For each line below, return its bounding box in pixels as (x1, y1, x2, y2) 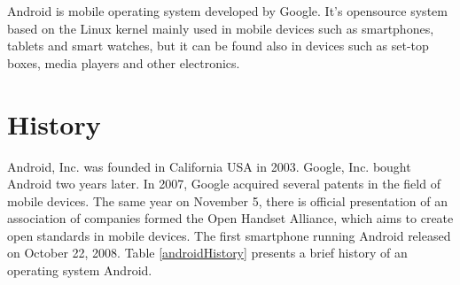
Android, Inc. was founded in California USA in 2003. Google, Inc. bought (7, 157, 411, 175)
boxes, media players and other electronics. (7, 53, 240, 72)
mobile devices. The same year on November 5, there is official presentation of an (7, 191, 448, 210)
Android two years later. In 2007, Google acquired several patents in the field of (7, 174, 441, 193)
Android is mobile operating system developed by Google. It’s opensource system (7, 2, 448, 19)
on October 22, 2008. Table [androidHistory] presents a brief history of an (7, 243, 408, 262)
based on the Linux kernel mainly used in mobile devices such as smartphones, (7, 19, 434, 37)
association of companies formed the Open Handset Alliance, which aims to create (7, 209, 454, 227)
